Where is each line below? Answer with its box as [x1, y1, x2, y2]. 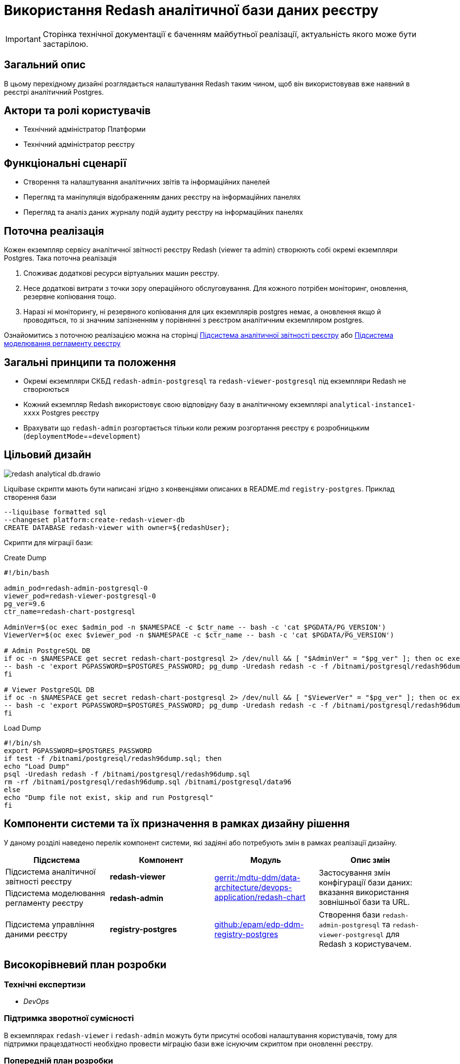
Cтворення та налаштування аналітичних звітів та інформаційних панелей [23, 178, 270, 186]
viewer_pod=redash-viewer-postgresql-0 [4, 592, 156, 600]
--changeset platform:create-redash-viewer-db [4, 515, 185, 524]
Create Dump [4, 553, 47, 562]
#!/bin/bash [4, 568, 49, 576]
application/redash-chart [214, 892, 306, 902]
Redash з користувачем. [319, 939, 412, 949]
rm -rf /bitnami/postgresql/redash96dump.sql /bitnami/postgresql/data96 [4, 778, 292, 786]
